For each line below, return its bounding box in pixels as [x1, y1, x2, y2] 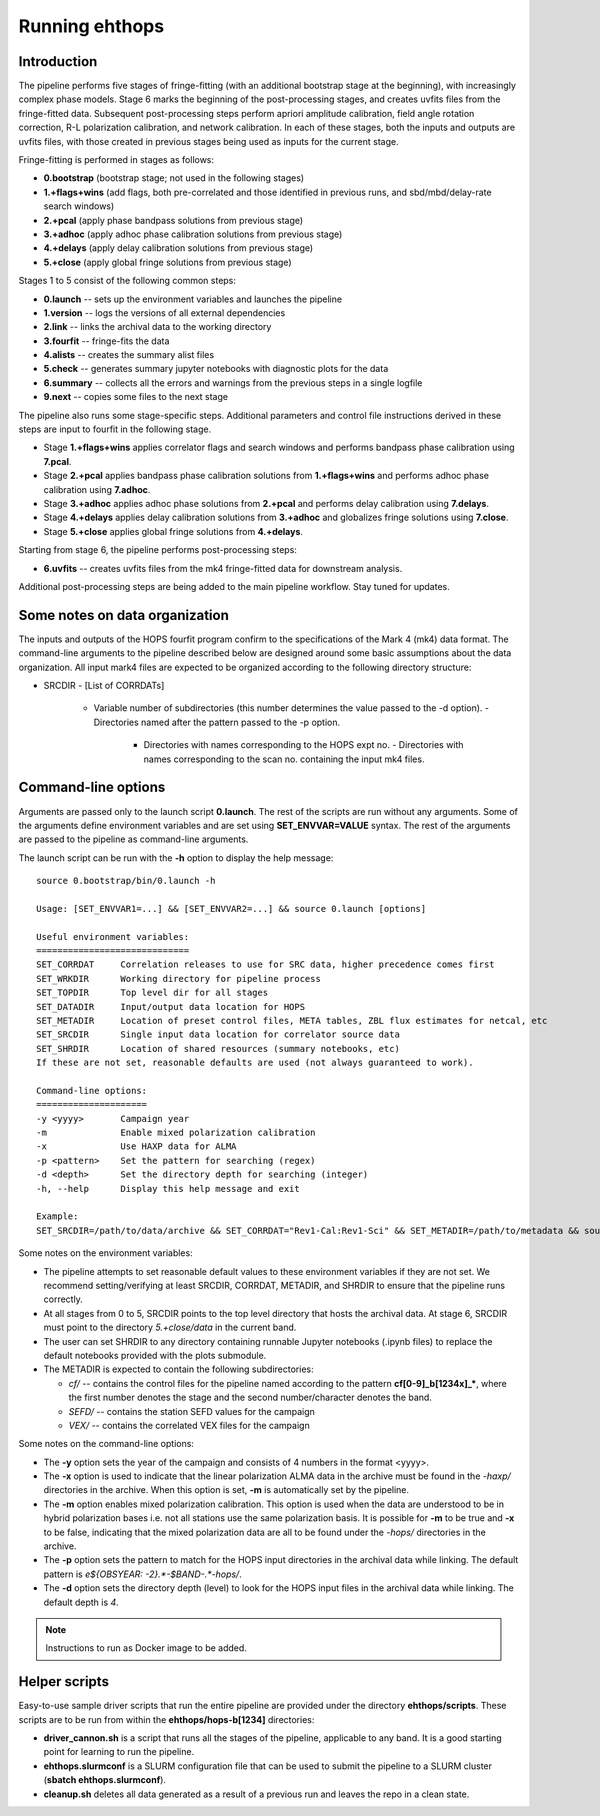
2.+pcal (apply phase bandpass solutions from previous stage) [43, 214, 304, 226]
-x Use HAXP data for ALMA [36, 1141, 237, 1152]
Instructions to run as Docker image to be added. [45, 1642, 247, 1654]
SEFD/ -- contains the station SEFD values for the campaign [68, 1405, 315, 1417]
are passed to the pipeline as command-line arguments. [18, 833, 249, 845]
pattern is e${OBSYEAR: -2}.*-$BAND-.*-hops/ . [43, 1568, 242, 1580]
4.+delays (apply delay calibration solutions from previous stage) [43, 242, 314, 254]
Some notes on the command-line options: [18, 1438, 195, 1450]
